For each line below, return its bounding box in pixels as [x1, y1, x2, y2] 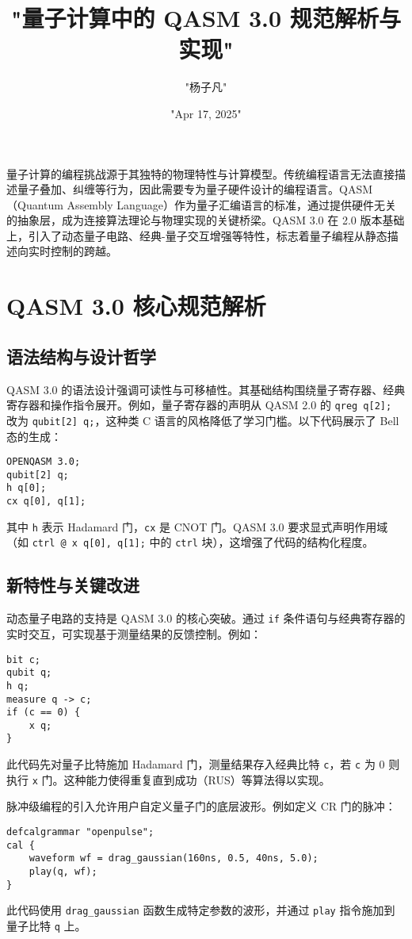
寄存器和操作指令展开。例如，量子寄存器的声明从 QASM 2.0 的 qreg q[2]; [6, 397, 392, 413]
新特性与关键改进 [6, 573, 139, 597]
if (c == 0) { [6, 707, 81, 719]
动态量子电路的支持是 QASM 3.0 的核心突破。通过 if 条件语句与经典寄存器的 [6, 610, 406, 627]
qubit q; [6, 667, 52, 679]
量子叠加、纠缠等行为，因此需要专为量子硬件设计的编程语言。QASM [17, 181, 373, 197]
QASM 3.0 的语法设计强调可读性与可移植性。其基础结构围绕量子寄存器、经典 [6, 381, 406, 397]
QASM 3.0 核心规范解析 [6, 289, 266, 322]
